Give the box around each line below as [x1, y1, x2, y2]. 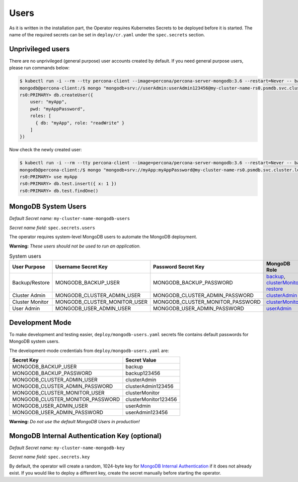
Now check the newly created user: [9, 147, 82, 153]
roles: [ [30, 113, 52, 119]
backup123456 [125, 370, 160, 376]
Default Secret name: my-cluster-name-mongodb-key [9, 445, 125, 451]
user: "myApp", [30, 99, 67, 105]
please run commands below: [9, 65, 70, 71]
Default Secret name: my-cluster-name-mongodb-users [9, 216, 130, 222]
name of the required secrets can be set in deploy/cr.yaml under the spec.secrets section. [9, 31, 205, 37]
